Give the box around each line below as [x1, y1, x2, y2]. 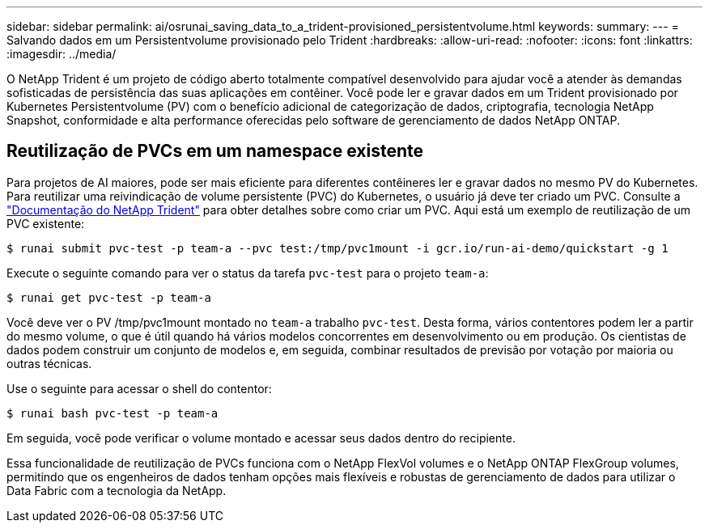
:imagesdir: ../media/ [6, 47, 117, 61]
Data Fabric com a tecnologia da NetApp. [6, 483, 227, 497]
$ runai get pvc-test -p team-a [6, 290, 211, 304]
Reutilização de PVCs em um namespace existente [6, 141, 423, 162]
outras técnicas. [6, 356, 92, 370]
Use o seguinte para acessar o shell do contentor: [6, 381, 272, 396]
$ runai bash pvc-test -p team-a [6, 406, 219, 420]
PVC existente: [6, 216, 85, 231]
